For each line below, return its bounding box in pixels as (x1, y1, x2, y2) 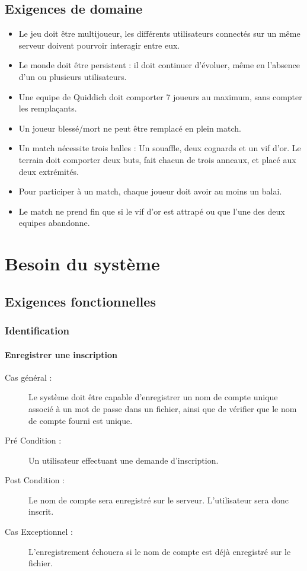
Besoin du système (5, 251, 160, 276)
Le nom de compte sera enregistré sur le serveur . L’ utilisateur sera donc (28, 493, 289, 506)
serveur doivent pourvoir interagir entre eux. (18, 39, 180, 51)
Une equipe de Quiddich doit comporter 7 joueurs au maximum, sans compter (18, 90, 302, 103)
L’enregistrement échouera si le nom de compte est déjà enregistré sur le (28, 545, 291, 557)
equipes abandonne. (18, 216, 90, 229)
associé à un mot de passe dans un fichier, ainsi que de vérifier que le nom (28, 402, 297, 414)
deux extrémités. (18, 165, 79, 177)
